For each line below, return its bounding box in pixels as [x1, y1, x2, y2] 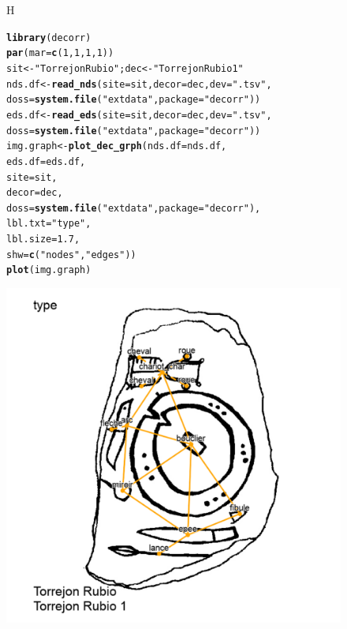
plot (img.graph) [6, 264, 91, 276]
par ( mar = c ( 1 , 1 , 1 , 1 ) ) [6, 47, 114, 59]
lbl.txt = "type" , [6, 218, 91, 230]
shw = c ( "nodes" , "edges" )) [6, 249, 136, 260]
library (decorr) [6, 32, 91, 43]
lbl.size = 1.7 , [6, 234, 80, 245]
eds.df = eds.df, [6, 155, 86, 167]
